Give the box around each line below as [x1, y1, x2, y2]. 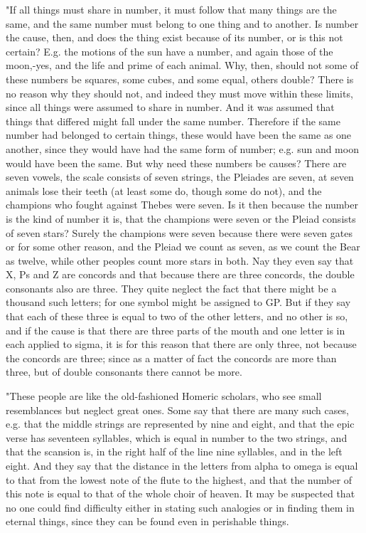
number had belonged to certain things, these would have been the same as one [6, 127, 352, 142]
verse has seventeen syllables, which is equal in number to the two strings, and [6, 430, 348, 445]
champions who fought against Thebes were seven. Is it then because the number [6, 197, 358, 212]
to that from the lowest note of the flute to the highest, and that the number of [6, 472, 352, 487]
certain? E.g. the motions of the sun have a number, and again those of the [6, 43, 333, 58]
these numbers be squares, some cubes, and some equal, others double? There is [6, 71, 354, 86]
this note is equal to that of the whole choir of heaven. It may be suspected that [6, 486, 355, 501]
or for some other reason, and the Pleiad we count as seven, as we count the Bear [6, 239, 360, 254]
